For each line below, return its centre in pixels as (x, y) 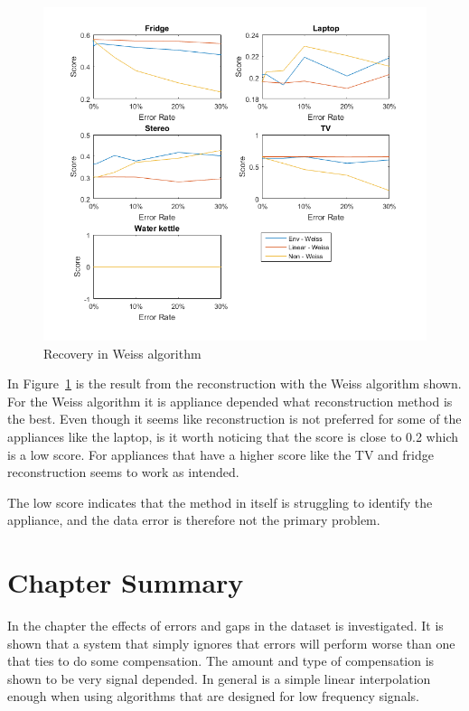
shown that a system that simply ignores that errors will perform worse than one (231, 643)
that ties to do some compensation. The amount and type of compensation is (221, 661)
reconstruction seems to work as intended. (123, 472)
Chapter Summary (126, 582)
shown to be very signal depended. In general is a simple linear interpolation (219, 678)
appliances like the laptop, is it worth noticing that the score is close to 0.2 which (233, 436)
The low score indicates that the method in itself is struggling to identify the (220, 502)
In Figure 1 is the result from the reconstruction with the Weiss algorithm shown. (234, 384)
